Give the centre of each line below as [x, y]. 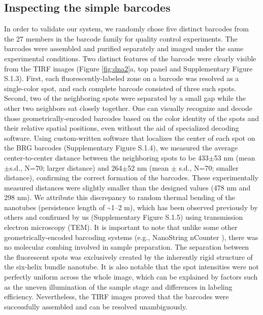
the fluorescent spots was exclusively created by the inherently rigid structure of [128, 257]
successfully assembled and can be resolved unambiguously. [96, 306]
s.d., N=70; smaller [209, 167]
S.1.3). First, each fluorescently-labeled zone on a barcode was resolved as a [122, 78]
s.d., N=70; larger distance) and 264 [66, 167]
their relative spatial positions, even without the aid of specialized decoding [122, 128]
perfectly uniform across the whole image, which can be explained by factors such [131, 277]
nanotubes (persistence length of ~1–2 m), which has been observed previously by [131, 207]
